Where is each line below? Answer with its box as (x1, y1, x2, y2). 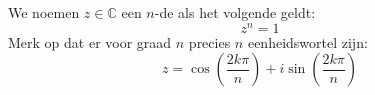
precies (188, 31, 231, 52)
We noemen (8, 2, 80, 22)
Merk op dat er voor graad (8, 31, 172, 52)
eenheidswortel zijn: (247, 31, 368, 52)
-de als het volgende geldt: (154, 2, 316, 22)
